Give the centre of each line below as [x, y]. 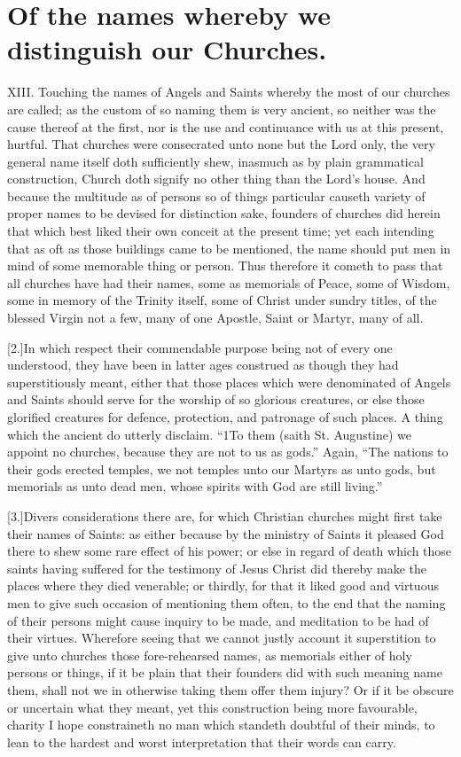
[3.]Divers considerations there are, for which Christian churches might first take [225, 515]
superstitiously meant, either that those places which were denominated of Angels [229, 382]
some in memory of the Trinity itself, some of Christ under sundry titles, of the [222, 300]
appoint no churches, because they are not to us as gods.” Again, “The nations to [228, 452]
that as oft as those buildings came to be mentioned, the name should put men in [229, 248]
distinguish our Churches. [167, 49]
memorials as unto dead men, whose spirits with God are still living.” [195, 486]
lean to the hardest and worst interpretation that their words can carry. [202, 741]
